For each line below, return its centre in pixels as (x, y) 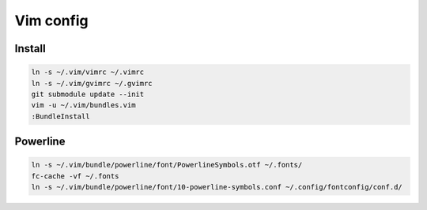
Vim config (51, 21)
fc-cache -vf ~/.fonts (75, 176)
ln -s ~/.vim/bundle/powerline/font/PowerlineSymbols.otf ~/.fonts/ (167, 165)
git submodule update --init (88, 94)
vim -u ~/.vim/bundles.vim (83, 105)
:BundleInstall (60, 116)
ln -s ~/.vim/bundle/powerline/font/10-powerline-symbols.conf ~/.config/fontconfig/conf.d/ (217, 187)
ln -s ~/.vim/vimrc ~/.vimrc (88, 72)
